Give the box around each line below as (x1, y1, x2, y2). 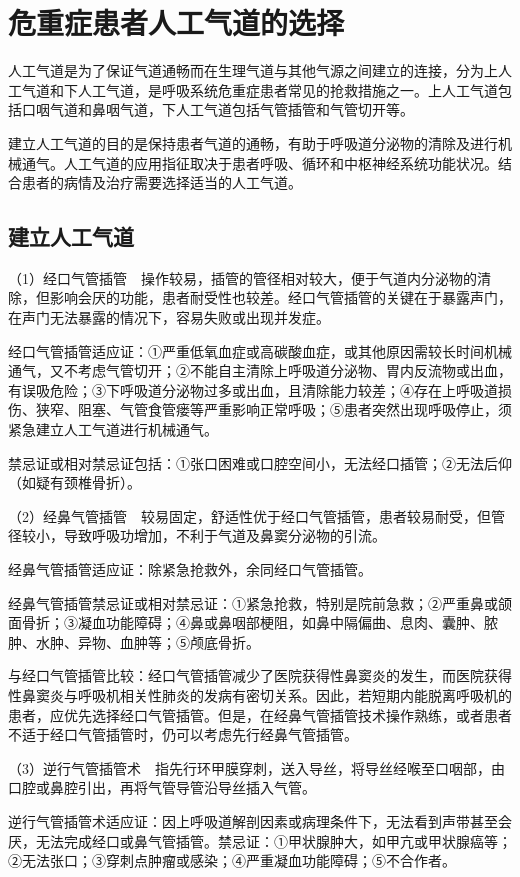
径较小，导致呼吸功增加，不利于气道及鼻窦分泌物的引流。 (8, 525, 386, 546)
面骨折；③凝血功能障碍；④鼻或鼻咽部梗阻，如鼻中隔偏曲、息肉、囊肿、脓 (8, 612, 498, 633)
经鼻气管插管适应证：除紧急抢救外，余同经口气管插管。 (8, 559, 372, 580)
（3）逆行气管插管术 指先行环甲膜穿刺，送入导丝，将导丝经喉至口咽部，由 (8, 757, 505, 778)
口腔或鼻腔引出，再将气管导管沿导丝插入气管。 (8, 777, 316, 798)
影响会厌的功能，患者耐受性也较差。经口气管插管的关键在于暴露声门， (49, 287, 512, 308)
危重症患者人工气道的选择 (8, 2, 345, 43)
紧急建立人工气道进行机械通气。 (8, 419, 218, 440)
